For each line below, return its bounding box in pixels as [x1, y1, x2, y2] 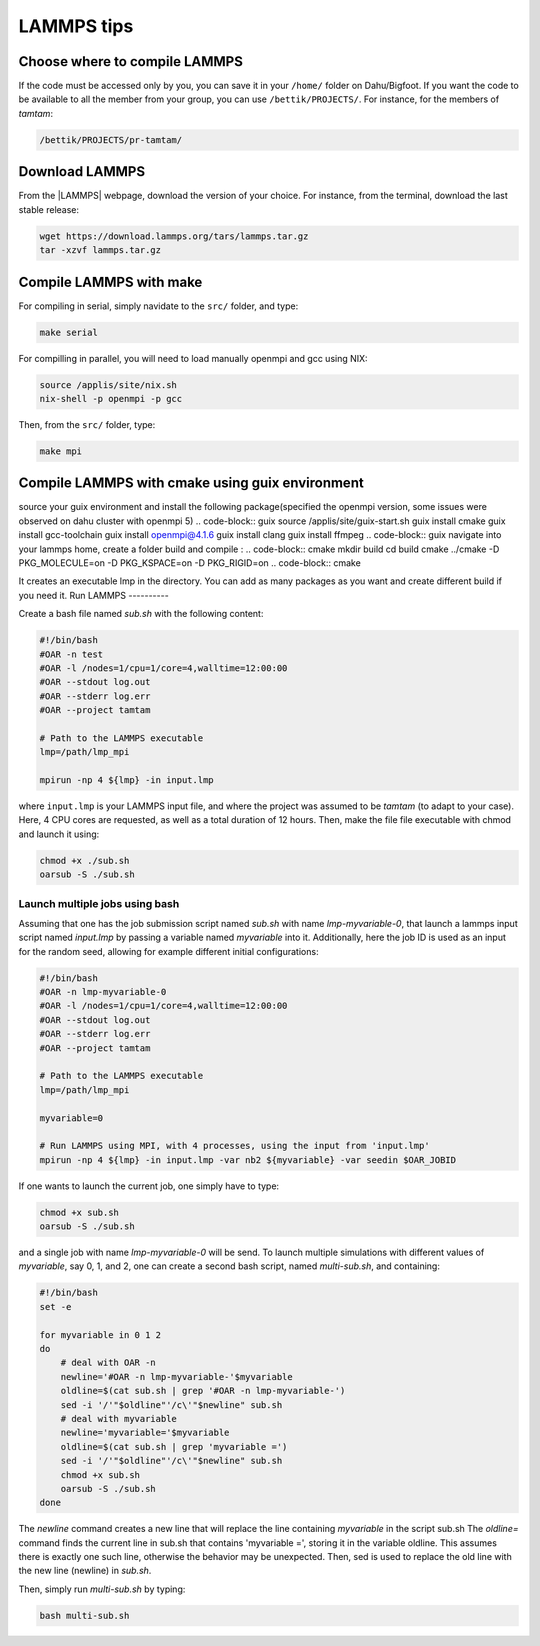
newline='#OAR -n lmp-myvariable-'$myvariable [60, 1371, 294, 1382]
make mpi [39, 445, 83, 457]
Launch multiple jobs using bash [18, 896, 180, 910]
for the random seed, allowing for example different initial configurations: [18, 945, 319, 957]
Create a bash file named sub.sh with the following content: [18, 608, 264, 620]
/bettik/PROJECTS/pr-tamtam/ [39, 134, 183, 145]
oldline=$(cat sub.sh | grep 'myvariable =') [60, 1441, 288, 1452]
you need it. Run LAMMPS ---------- [18, 589, 169, 601]
